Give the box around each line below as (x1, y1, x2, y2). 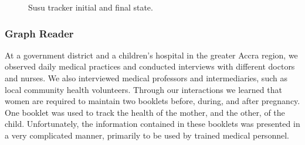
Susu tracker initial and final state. (28, 1, 153, 13)
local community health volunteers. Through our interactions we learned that (5, 83, 282, 95)
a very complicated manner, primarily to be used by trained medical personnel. (5, 129, 289, 141)
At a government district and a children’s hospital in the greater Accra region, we (5, 49, 298, 61)
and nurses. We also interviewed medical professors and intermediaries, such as (5, 72, 287, 84)
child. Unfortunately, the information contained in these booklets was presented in (5, 118, 300, 130)
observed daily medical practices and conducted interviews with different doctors (5, 60, 295, 72)
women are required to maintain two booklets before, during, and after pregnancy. (5, 95, 300, 107)
